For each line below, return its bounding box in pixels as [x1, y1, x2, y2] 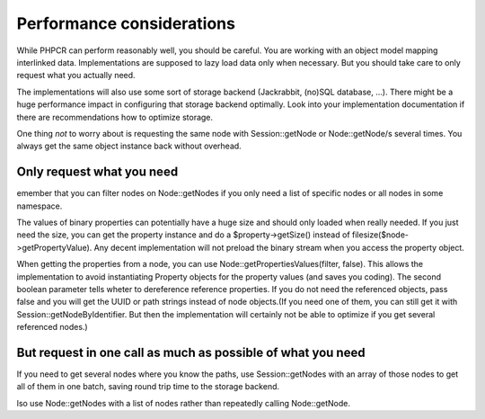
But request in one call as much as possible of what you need [16, 344, 366, 360]
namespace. [16, 201, 63, 211]
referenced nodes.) [16, 322, 89, 333]
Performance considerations [16, 13, 235, 33]
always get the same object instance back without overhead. [16, 140, 242, 152]
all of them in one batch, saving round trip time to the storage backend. [16, 381, 280, 392]
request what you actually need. [16, 70, 136, 81]
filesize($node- [351, 229, 409, 240]
